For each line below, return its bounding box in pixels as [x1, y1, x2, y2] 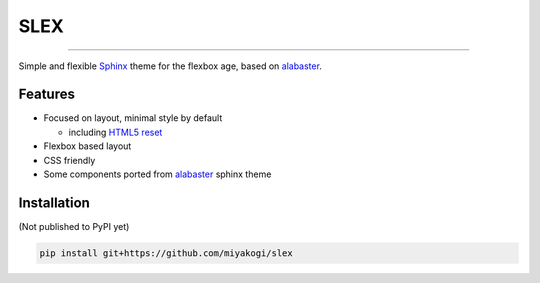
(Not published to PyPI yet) [18, 220, 130, 232]
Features [18, 86, 75, 103]
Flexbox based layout [43, 140, 132, 152]
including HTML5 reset [68, 126, 163, 138]
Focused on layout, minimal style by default [43, 112, 223, 124]
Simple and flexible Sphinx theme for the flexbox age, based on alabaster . [18, 60, 322, 72]
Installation [18, 194, 90, 211]
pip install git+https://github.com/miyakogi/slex [39, 247, 294, 259]
